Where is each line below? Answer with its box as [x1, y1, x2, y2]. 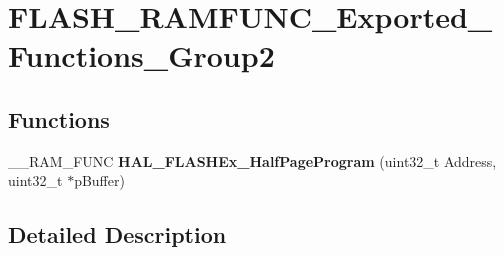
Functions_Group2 [8, 35, 275, 76]
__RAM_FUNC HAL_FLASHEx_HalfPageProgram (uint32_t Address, [8, 150, 497, 171]
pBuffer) [74, 170, 125, 191]
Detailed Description [8, 219, 227, 250]
